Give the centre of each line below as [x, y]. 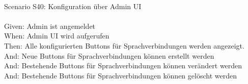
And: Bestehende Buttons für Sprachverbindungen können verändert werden [123, 66]
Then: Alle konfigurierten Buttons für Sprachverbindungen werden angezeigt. [124, 45]
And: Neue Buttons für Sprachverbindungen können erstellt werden [109, 55]
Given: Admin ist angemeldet [50, 26]
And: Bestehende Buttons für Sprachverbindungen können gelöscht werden [120, 75]
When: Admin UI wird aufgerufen [57, 36]
